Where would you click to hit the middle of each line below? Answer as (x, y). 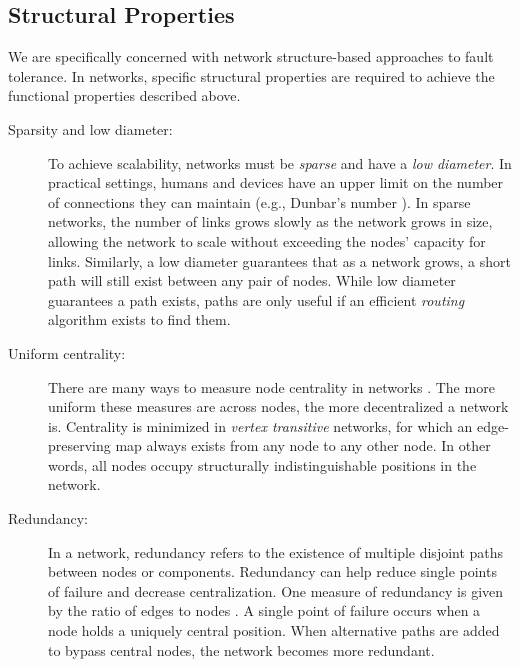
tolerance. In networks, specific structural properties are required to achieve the (251, 75)
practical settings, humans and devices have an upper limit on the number (276, 182)
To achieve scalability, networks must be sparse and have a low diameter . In (280, 162)
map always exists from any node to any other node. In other (303, 445)
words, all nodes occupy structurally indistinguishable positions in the (262, 464)
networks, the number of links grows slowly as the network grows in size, (270, 221)
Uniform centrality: (67, 352)
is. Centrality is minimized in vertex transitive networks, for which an (260, 425)
